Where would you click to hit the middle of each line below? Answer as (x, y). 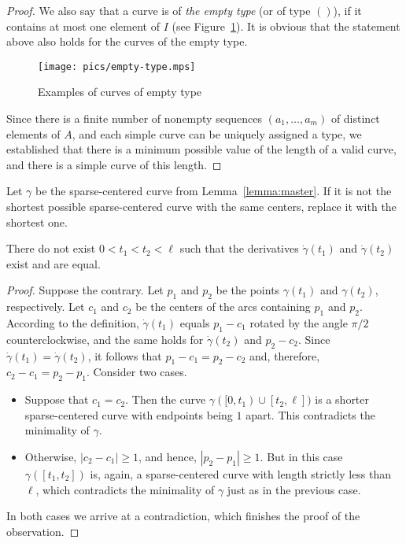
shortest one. (37, 222)
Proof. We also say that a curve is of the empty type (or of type (159, 10)
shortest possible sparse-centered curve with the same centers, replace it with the (201, 206)
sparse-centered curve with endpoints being (129, 414)
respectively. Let (46, 307)
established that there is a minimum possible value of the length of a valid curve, (201, 149)
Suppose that (57, 399)
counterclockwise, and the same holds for (105, 339)
